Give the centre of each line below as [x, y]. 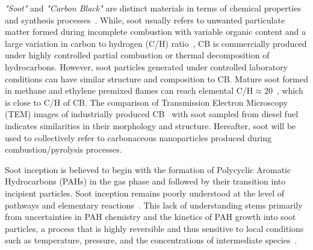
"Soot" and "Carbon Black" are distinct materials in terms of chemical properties [153, 8]
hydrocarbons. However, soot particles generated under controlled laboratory [147, 66]
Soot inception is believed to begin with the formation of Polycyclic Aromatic [148, 169]
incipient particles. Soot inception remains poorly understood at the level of [144, 193]
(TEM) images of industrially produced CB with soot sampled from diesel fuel [152, 114]
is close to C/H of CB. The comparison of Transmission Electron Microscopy [147, 102]
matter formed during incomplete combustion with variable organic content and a [156, 32]
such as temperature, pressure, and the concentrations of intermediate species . [151, 240]
